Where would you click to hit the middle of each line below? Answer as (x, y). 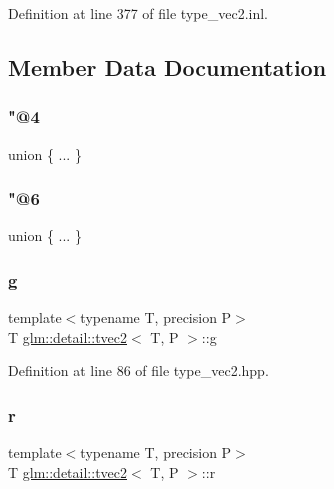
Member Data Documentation (167, 66)
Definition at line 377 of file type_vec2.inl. (138, 13)
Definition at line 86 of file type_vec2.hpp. (138, 370)
